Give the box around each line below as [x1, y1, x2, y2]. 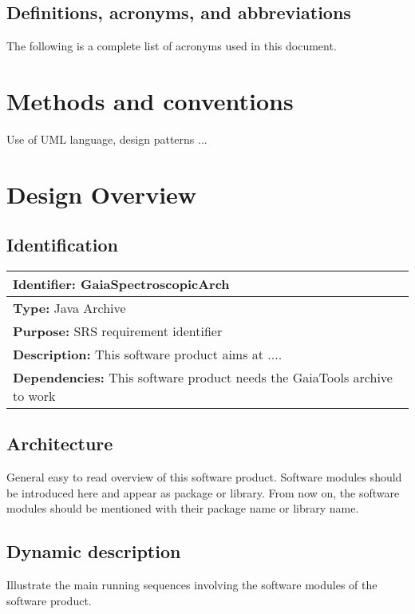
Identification [6, 232, 118, 257]
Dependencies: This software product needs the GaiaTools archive [13, 368, 393, 387]
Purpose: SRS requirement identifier [13, 322, 223, 341]
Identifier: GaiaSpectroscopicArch [13, 275, 230, 294]
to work [13, 386, 56, 406]
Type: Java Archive [13, 299, 126, 318]
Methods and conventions [6, 84, 294, 117]
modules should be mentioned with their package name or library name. [6, 500, 359, 517]
